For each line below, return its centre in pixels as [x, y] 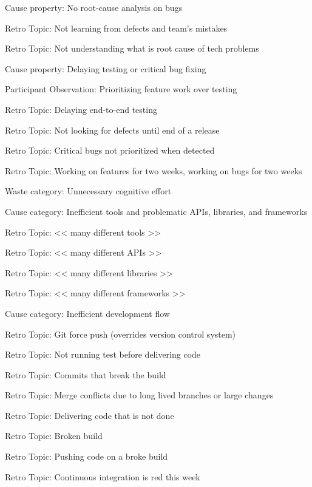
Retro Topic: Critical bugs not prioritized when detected [110, 150]
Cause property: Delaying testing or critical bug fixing [106, 68]
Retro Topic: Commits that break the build [86, 374]
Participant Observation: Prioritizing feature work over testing [121, 89]
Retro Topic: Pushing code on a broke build [86, 456]
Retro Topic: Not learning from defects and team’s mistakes [116, 28]
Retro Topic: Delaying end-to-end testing [81, 109]
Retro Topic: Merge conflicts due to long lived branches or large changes [139, 395]
